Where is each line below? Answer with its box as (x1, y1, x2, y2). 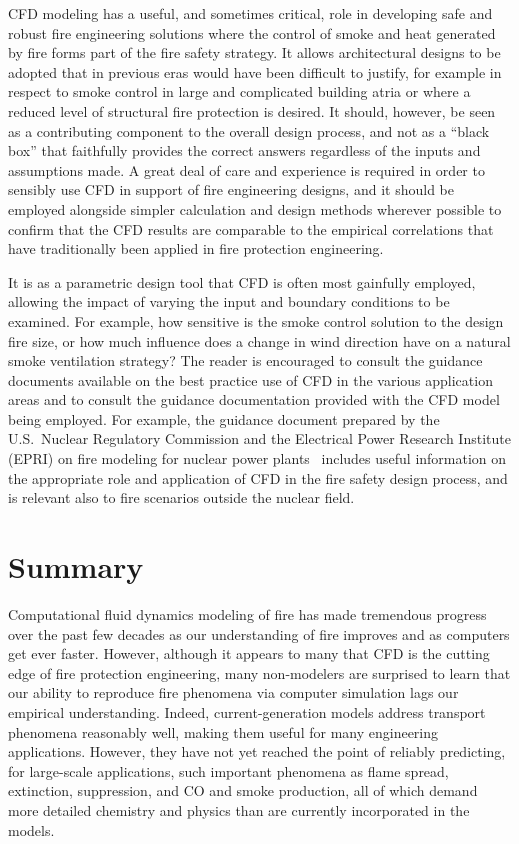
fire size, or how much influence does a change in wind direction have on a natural (8, 330, 511, 351)
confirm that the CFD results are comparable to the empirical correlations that (8, 218, 494, 239)
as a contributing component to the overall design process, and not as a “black (8, 120, 490, 141)
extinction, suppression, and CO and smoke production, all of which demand (8, 780, 478, 801)
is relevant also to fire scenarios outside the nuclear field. (8, 487, 355, 508)
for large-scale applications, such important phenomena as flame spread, (8, 760, 449, 781)
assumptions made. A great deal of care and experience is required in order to (8, 159, 485, 180)
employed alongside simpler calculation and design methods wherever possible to (8, 198, 502, 219)
